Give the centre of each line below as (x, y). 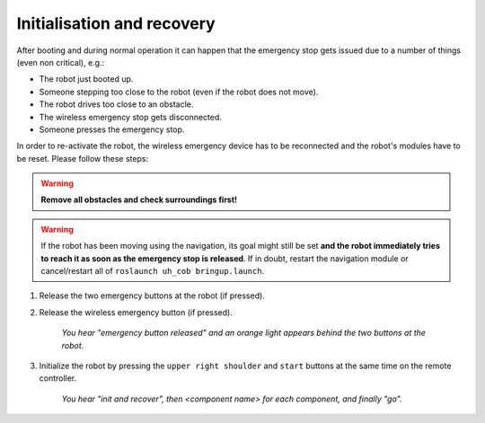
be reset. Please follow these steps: (82, 158)
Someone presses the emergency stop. (112, 129)
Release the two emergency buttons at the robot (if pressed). (152, 295)
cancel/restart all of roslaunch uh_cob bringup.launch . (153, 271)
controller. (58, 378)
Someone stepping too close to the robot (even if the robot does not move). (179, 92)
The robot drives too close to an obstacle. (116, 104)
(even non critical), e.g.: (61, 62)
